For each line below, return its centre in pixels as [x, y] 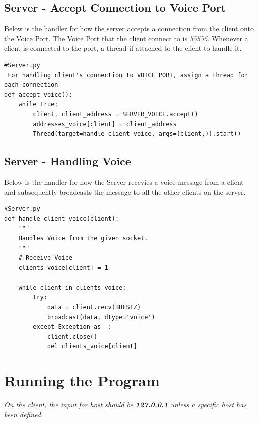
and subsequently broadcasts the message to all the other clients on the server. [125, 191]
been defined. [24, 414]
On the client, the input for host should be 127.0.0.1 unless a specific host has [125, 405]
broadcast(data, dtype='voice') [101, 317]
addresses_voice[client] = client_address [105, 124]
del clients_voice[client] [92, 346]
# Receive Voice [45, 258]
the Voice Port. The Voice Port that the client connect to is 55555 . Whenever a [126, 38]
